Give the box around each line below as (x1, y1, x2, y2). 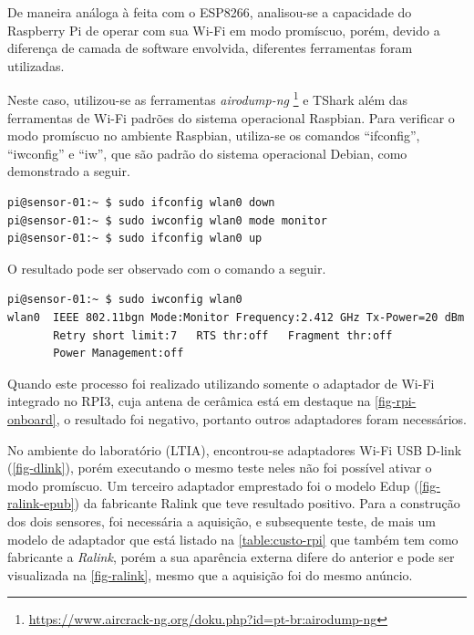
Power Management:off (53, 347, 184, 360)
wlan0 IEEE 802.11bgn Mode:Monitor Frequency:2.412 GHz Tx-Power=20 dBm (7, 310, 465, 324)
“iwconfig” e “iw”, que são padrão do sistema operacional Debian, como (7, 143, 407, 162)
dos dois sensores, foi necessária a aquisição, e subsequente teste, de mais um (7, 511, 436, 530)
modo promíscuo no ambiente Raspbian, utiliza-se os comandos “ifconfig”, (7, 126, 420, 145)
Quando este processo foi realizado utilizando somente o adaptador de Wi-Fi (7, 373, 435, 392)
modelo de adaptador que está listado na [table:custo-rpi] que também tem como (7, 529, 459, 548)
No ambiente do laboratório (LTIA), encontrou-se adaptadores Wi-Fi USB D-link (7, 440, 462, 459)
